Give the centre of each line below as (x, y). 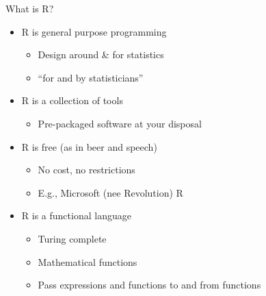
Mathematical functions (88, 261)
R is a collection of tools (72, 100)
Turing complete (72, 238)
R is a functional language (76, 215)
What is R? (30, 8)
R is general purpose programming (94, 31)
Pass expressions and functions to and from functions (149, 285)
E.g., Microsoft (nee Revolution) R (110, 192)
